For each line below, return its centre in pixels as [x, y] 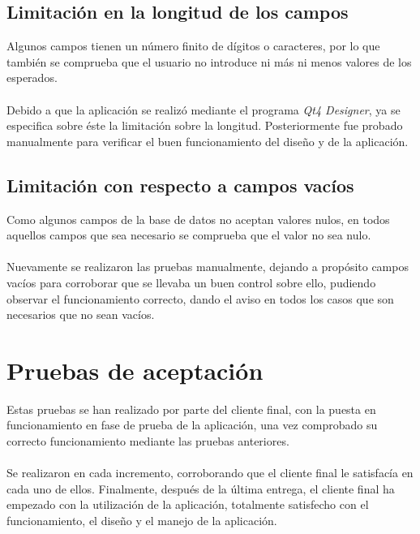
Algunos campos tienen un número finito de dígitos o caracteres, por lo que [193, 46]
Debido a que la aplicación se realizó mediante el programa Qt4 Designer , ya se [204, 109]
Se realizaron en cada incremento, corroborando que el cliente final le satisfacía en [210, 473]
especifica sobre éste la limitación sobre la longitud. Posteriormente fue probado [205, 125]
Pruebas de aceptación [135, 370]
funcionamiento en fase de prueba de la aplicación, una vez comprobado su [192, 425]
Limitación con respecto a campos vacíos [180, 185]
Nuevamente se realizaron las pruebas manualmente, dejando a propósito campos [208, 267]
